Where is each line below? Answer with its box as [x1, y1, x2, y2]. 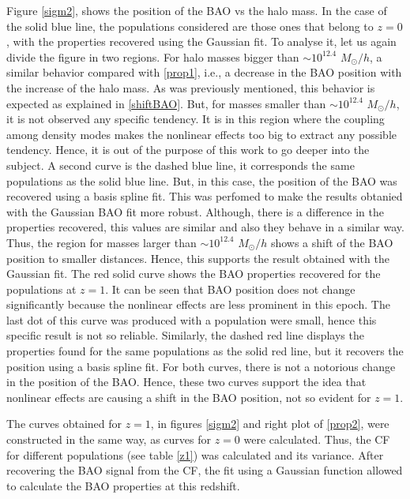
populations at [6, 280, 77, 297]
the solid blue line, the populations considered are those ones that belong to [6, 17, 374, 34]
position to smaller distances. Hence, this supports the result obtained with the [6, 249, 389, 266]
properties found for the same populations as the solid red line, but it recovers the [6, 343, 404, 359]
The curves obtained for [6, 415, 122, 432]
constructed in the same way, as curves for [6, 431, 211, 448]
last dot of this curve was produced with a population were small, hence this [6, 311, 377, 328]
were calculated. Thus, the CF [243, 431, 390, 448]
